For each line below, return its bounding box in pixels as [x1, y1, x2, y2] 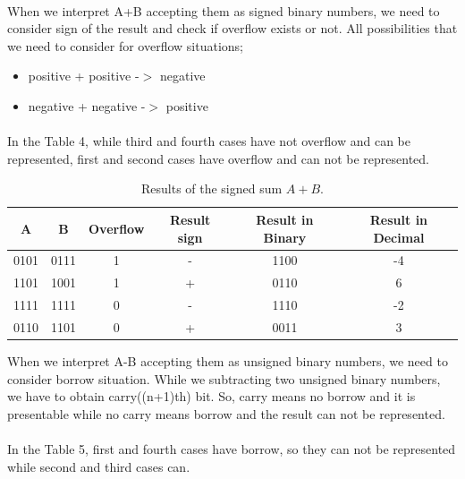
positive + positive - [28, 66, 139, 85]
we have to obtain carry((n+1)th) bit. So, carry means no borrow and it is [7, 387, 416, 406]
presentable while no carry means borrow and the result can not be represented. [7, 404, 445, 423]
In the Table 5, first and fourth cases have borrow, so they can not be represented [7, 439, 456, 458]
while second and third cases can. [7, 457, 190, 475]
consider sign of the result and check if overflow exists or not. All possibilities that [7, 19, 458, 38]
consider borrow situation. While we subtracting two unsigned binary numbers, [7, 369, 441, 388]
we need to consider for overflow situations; [7, 36, 243, 55]
